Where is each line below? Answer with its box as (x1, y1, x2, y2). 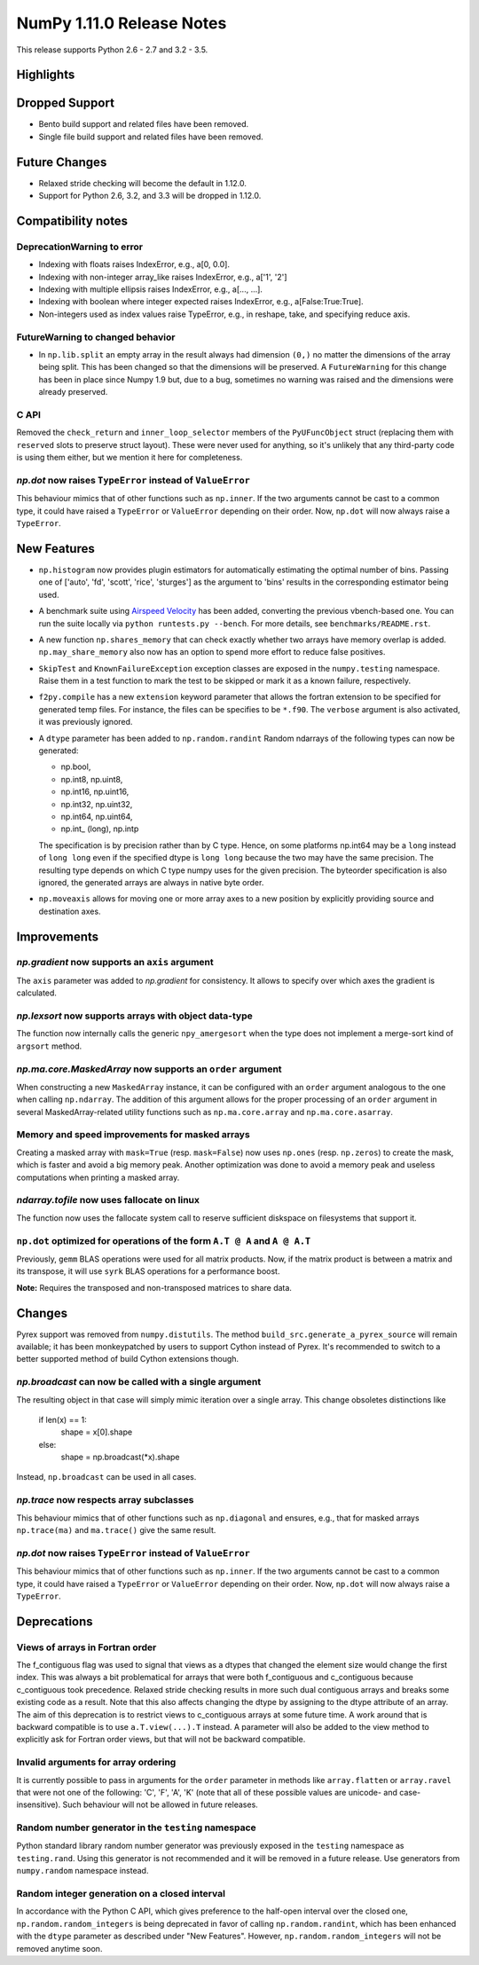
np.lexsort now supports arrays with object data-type (16, 1010, 253, 1022)
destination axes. (38, 906, 101, 916)
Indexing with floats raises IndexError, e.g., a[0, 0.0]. (38, 259, 231, 270)
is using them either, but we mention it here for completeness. (16, 452, 243, 463)
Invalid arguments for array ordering (16, 1757, 177, 1769)
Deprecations (16, 1614, 93, 1629)
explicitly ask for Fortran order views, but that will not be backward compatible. (16, 1734, 306, 1745)
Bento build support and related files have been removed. (38, 119, 249, 130)
